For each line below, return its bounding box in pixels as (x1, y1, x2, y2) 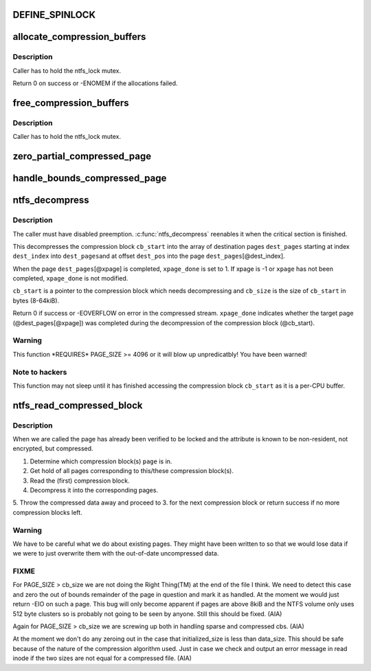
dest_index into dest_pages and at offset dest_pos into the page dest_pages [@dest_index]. (12, 252, 285, 261)
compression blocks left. (12, 508, 82, 516)
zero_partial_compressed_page (12, 151, 151, 162)
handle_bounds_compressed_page (12, 173, 167, 184)
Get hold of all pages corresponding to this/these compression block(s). (30, 467, 234, 475)
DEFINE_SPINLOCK (12, 9, 96, 21)
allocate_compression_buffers (12, 31, 146, 43)
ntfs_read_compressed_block (12, 399, 143, 411)
